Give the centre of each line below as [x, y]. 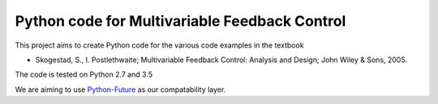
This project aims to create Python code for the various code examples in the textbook [159, 45]
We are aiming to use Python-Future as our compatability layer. [120, 89]
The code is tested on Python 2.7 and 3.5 [84, 75]
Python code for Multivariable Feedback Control [180, 21]
